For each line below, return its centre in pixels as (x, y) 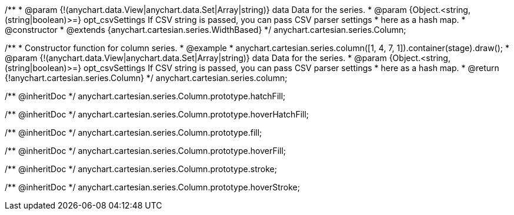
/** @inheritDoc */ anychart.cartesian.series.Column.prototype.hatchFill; (145, 96)
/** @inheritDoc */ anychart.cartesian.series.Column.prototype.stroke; (141, 169)
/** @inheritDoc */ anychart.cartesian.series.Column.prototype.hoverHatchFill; (157, 114)
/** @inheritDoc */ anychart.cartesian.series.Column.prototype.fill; (133, 132)
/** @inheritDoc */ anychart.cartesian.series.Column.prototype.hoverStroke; (152, 187)
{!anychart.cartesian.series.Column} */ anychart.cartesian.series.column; (146, 78)
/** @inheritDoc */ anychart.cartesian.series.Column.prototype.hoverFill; (146, 151)
